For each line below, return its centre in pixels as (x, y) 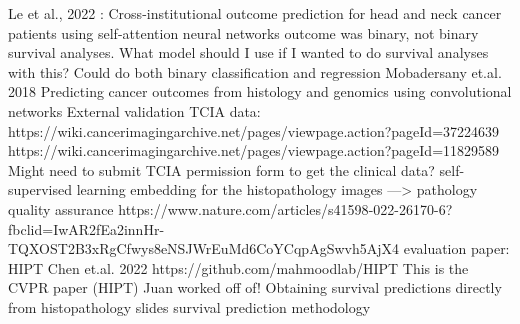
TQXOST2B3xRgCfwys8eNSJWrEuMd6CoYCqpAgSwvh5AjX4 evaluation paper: (259, 248)
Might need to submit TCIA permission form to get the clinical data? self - (236, 169)
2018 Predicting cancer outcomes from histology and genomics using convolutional (260, 91)
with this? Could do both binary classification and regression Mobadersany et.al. (255, 71)
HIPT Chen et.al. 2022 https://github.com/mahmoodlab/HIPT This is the (238, 267)
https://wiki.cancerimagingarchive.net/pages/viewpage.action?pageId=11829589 (254, 150)
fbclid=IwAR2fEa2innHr (84, 228)
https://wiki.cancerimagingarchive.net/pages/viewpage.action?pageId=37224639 (254, 130)
